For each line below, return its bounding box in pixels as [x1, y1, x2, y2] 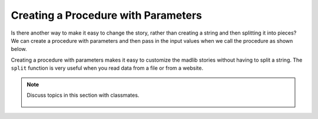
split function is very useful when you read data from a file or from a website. [11, 64, 203, 72]
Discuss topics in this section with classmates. [26, 91, 140, 98]
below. [11, 46, 27, 53]
